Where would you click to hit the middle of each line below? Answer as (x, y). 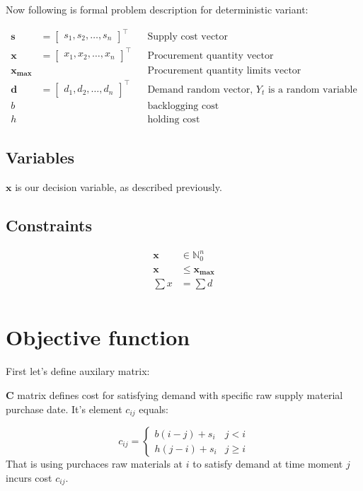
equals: (154, 409)
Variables (40, 157)
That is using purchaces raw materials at (94, 464)
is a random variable (312, 89)
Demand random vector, (200, 89)
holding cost (174, 119)
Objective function (98, 337)
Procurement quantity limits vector (224, 70)
